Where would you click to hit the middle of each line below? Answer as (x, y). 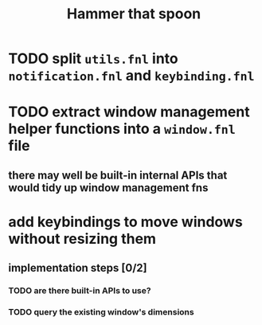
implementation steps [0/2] (78, 268)
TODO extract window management (129, 112)
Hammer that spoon (134, 14)
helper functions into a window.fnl (122, 129)
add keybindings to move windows (125, 222)
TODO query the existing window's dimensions (101, 312)
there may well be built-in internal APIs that (118, 175)
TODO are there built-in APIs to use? (80, 291)
